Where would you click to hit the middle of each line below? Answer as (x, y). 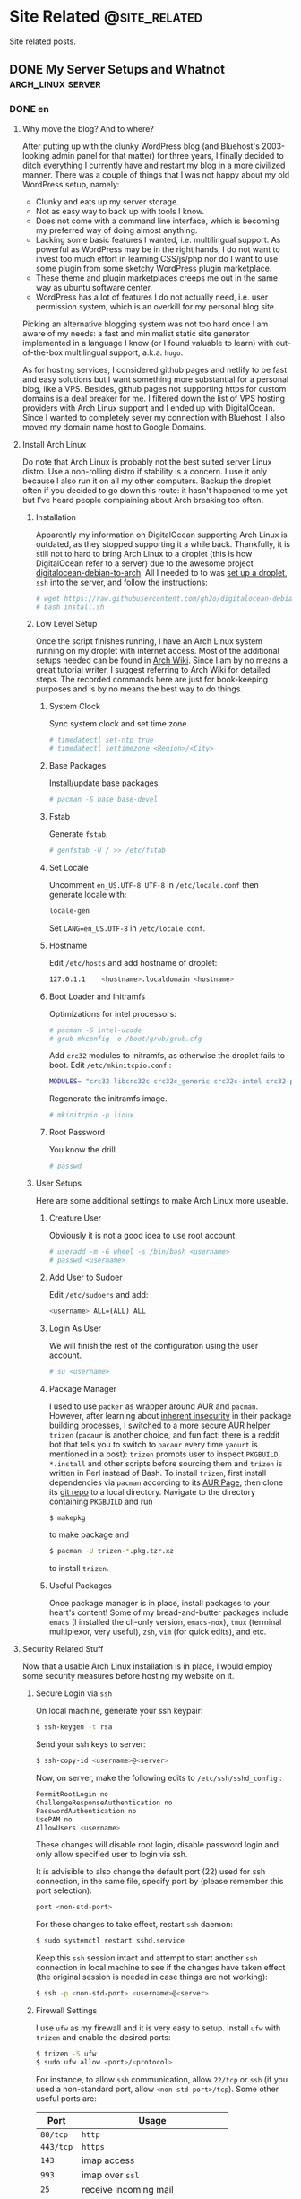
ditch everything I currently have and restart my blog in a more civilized (154, 165)
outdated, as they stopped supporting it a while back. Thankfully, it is (163, 543)
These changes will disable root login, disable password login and (157, 1845)
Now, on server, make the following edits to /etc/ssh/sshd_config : (159, 1778)
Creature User (75, 1218)
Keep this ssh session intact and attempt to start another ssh (146, 1958)
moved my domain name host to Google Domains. (114, 427)
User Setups (59, 1183)
